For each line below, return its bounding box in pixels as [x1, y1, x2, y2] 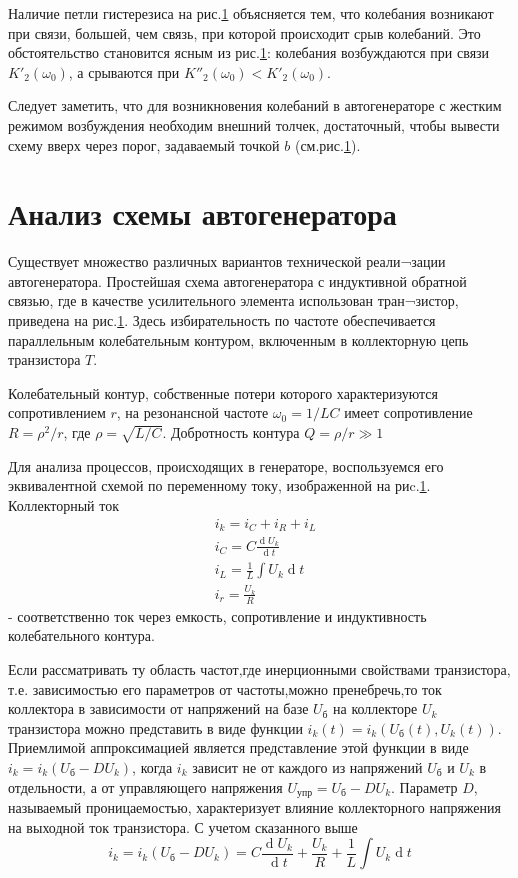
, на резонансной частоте [116, 402, 269, 423]
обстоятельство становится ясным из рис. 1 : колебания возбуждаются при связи [8, 42, 490, 63]
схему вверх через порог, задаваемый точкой [8, 134, 280, 155]
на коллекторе [333, 698, 418, 719]
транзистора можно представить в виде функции [8, 717, 303, 738]
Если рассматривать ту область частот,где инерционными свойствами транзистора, [8, 658, 511, 679]
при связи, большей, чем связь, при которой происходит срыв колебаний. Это [8, 22, 481, 43]
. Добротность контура [162, 422, 300, 443]
